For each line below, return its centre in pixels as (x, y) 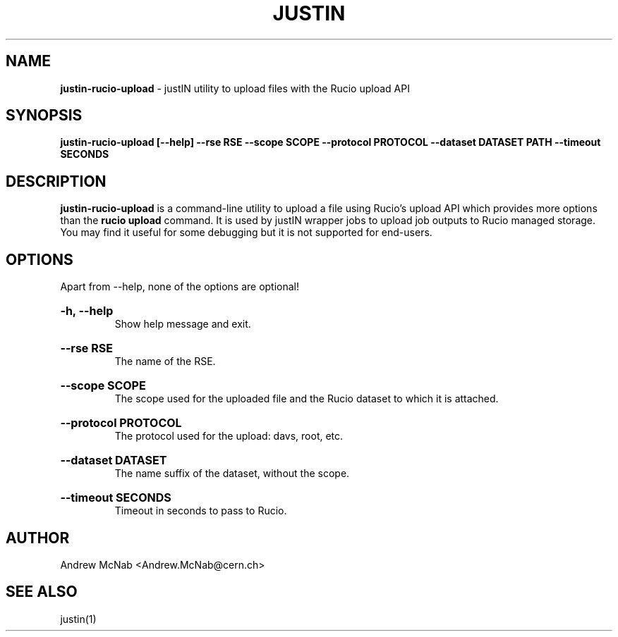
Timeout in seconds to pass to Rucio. (201, 511)
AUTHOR (38, 538)
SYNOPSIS (44, 116)
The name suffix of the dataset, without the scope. (232, 474)
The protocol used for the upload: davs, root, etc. (229, 436)
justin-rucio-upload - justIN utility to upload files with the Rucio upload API (235, 88)
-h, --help (87, 311)
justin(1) (78, 619)
